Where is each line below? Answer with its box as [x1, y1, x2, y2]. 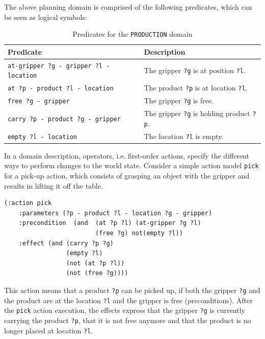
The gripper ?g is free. [144, 95, 214, 106]
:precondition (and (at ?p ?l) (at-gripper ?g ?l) [18, 219, 201, 227]
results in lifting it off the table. [4, 180, 103, 191]
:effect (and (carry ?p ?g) [18, 239, 114, 247]
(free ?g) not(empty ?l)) [95, 230, 183, 237]
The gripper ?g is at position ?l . [144, 64, 246, 75]
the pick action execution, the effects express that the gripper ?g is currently [4, 305, 245, 315]
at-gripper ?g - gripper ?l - [8, 62, 110, 70]
